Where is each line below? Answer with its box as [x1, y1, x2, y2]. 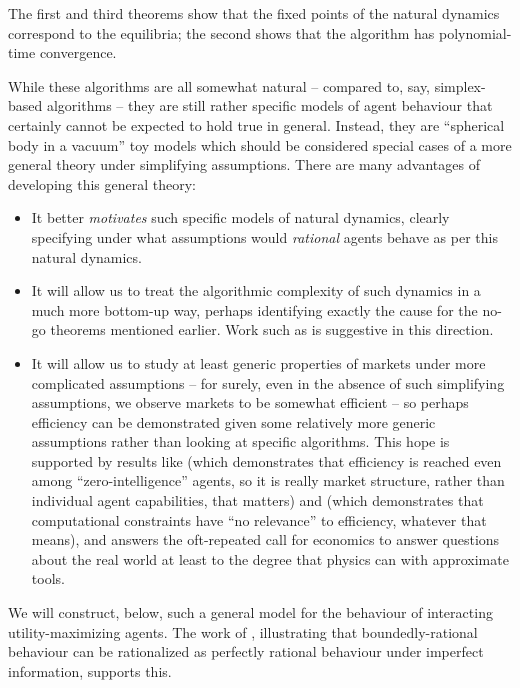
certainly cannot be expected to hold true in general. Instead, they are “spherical [8, 114, 505, 135]
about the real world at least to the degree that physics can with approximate [31, 548, 509, 569]
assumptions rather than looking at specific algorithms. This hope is [31, 431, 450, 452]
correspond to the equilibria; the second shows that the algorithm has [8, 22, 435, 43]
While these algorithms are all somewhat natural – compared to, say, [8, 75, 431, 96]
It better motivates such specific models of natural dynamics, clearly [31, 207, 450, 228]
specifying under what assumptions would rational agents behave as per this [31, 226, 498, 247]
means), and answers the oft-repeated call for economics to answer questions [31, 529, 500, 550]
